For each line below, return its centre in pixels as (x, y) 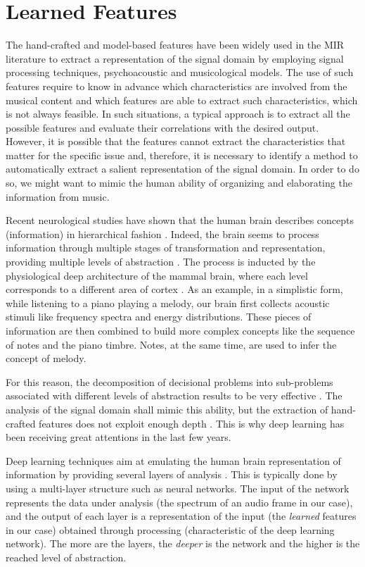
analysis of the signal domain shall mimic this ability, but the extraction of (167, 409)
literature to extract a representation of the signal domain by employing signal (175, 58)
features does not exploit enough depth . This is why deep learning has (192, 423)
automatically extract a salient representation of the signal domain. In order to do (182, 169)
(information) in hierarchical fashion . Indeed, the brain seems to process (162, 233)
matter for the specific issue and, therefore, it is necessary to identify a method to (182, 155)
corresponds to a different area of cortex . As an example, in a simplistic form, (174, 289)
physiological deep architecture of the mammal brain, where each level (157, 275)
